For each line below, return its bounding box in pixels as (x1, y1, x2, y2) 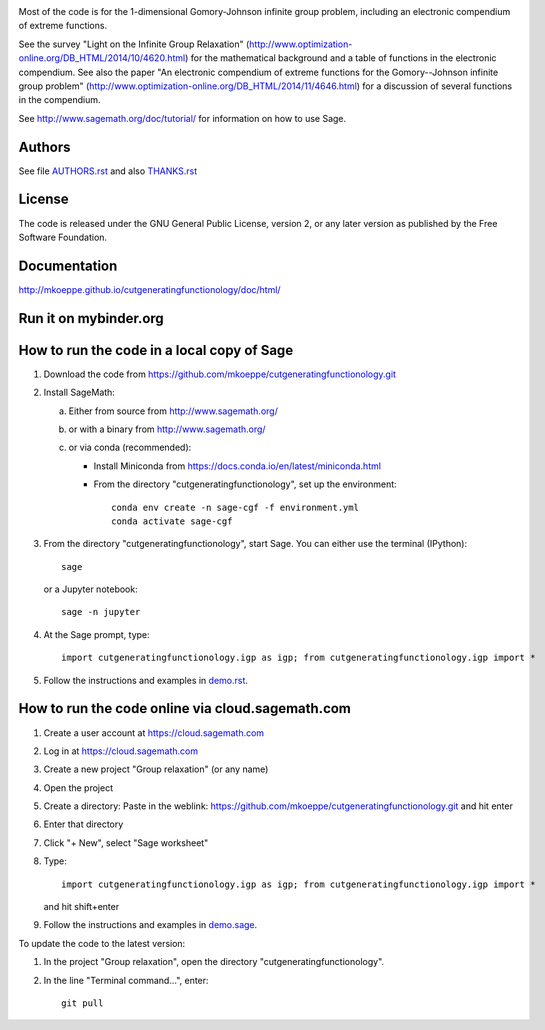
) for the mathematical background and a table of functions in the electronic (185, 52, 497, 64)
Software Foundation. (18, 231, 108, 243)
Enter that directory (43, 818, 124, 830)
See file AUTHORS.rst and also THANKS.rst (18, 165, 198, 177)
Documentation (18, 257, 118, 274)
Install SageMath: (43, 386, 115, 399)
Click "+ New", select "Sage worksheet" (43, 836, 209, 849)
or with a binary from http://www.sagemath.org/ (68, 423, 266, 435)
